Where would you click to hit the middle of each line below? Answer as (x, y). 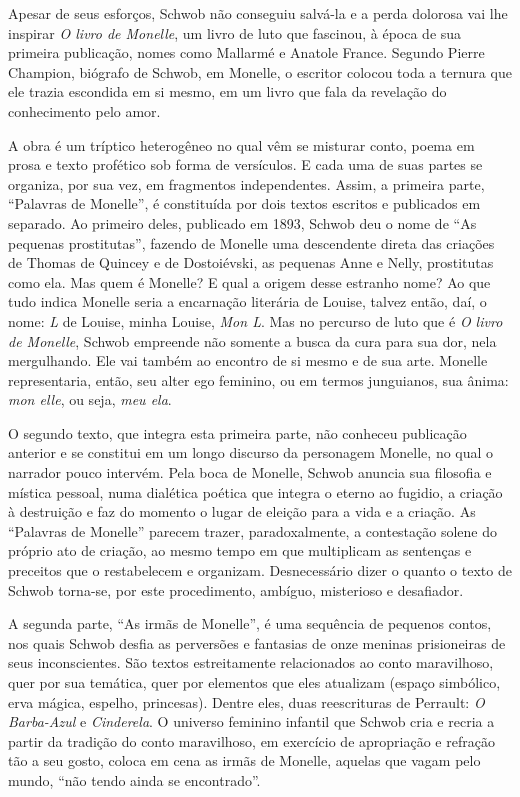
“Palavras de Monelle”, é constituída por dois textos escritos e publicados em (244, 203)
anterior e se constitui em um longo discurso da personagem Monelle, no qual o (251, 452)
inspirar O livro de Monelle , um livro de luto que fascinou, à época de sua (235, 32)
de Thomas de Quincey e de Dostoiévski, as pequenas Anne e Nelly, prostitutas (251, 262)
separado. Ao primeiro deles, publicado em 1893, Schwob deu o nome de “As (242, 222)
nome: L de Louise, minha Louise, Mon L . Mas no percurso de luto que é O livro (255, 320)
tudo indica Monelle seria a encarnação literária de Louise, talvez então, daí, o (247, 301)
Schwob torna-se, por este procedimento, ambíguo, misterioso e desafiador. (236, 589)
